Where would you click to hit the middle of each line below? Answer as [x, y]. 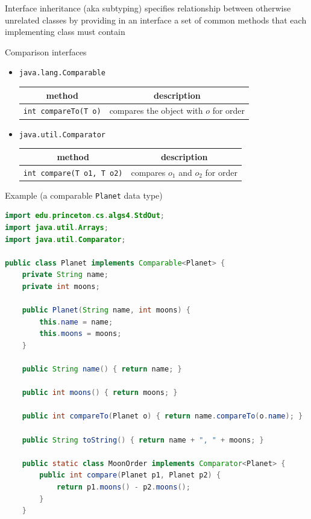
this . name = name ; [76, 322]
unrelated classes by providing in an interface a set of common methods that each [156, 20]
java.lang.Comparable [62, 73]
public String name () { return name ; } [102, 369]
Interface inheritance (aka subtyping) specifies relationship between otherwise [148, 8]
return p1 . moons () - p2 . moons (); [123, 487]
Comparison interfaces [46, 51]
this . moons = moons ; [80, 334]
